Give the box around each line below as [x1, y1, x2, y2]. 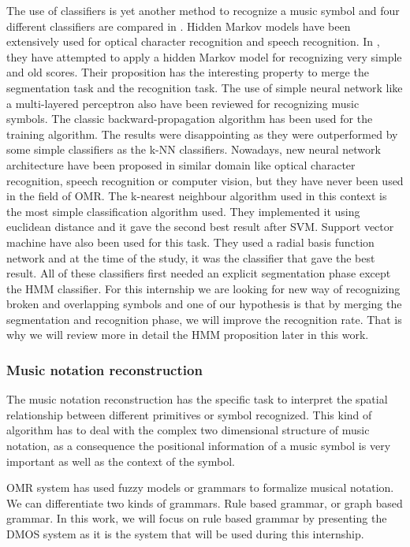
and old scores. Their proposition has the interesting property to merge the [6, 64, 369, 80]
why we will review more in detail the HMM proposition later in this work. [6, 326, 369, 343]
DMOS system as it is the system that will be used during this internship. [6, 526, 364, 542]
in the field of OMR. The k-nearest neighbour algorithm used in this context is [6, 188, 387, 204]
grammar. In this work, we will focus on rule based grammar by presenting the [6, 510, 387, 527]
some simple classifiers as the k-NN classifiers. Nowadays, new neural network [6, 141, 381, 158]
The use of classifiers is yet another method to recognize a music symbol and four [6, 2, 400, 18]
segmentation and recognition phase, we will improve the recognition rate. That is [6, 311, 402, 327]
